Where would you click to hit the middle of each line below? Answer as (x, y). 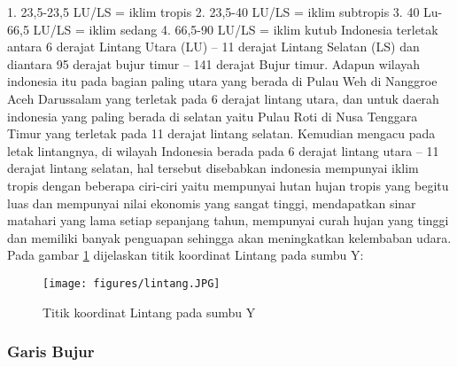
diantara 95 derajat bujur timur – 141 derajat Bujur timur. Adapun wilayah (214, 63)
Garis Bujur (51, 351)
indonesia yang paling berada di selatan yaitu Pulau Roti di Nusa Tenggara (213, 116)
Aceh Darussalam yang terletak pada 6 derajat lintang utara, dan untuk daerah (223, 98)
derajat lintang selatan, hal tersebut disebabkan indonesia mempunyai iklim (213, 168)
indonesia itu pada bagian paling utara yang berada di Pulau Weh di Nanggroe (222, 81)
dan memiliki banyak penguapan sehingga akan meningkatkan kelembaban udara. (229, 237)
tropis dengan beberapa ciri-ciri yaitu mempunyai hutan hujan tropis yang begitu (228, 185)
